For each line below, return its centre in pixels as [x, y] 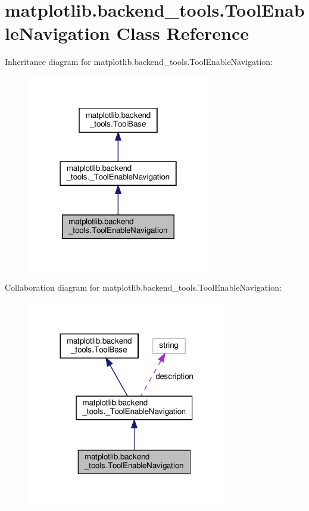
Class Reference [182, 33]
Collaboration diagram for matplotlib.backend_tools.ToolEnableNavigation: [143, 287]
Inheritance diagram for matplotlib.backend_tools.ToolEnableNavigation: [139, 62]
